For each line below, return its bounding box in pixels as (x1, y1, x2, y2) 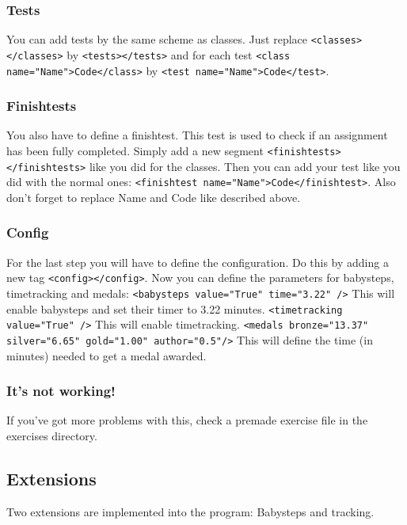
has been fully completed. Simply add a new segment (6, 143, 264, 158)
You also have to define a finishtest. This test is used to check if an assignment (6, 127, 388, 143)
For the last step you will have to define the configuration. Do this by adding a (6, 253, 389, 270)
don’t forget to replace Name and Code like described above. (6, 188, 301, 205)
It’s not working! (6, 381, 116, 401)
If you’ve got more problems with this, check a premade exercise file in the (6, 412, 368, 428)
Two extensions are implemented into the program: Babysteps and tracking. (6, 503, 375, 519)
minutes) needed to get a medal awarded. (6, 347, 207, 363)
